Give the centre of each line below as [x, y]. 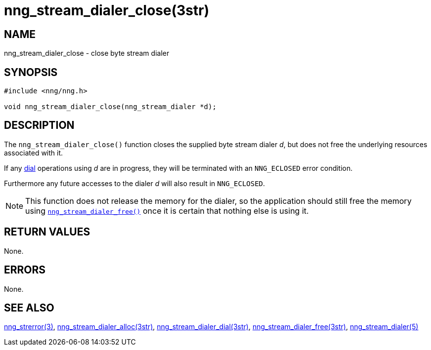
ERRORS [25, 270]
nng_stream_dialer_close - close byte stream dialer [87, 53]
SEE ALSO [29, 308]
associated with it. [34, 153]
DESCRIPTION [39, 125]
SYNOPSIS [31, 72]
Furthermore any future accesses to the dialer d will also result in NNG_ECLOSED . [135, 183]
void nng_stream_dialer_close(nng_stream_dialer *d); [110, 107]
